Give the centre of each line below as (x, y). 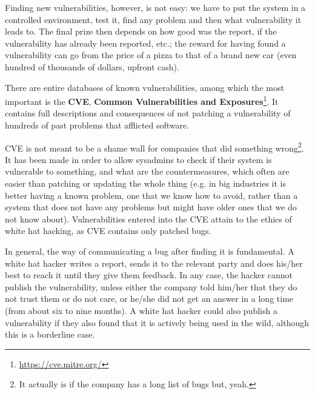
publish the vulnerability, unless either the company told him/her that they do (151, 286)
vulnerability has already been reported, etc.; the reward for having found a (145, 43)
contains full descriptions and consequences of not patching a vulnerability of (148, 113)
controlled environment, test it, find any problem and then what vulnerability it (153, 19)
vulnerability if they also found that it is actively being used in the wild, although (157, 322)
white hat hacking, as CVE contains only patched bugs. (108, 231)
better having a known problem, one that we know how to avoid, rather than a (151, 195)
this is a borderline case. (50, 334)
